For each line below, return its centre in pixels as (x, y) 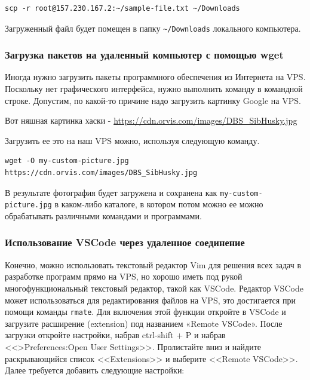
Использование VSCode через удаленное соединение (125, 242)
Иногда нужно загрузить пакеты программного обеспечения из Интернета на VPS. (155, 77)
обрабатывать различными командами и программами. (103, 215)
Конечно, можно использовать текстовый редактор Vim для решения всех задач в (153, 264)
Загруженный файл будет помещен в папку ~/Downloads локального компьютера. (153, 28)
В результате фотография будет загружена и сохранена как (111, 192)
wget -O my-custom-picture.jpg (67, 161)
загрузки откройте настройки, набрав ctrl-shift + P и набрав (115, 335)
